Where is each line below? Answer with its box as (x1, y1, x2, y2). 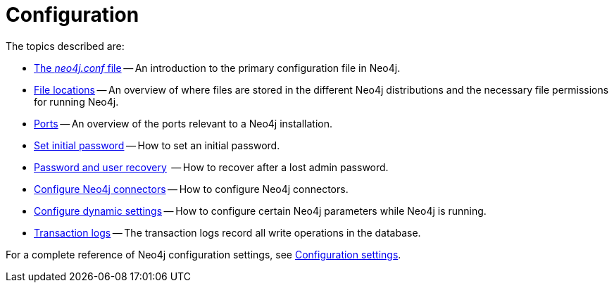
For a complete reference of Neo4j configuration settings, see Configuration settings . (6, 248, 401, 261)
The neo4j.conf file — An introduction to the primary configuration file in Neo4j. (34, 61, 401, 74)
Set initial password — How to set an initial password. (34, 139, 280, 151)
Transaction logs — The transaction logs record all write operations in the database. (34, 226, 421, 239)
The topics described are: (6, 39, 125, 52)
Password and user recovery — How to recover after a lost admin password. (34, 161, 389, 173)
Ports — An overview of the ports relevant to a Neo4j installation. (34, 117, 333, 130)
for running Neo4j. (34, 95, 119, 108)
